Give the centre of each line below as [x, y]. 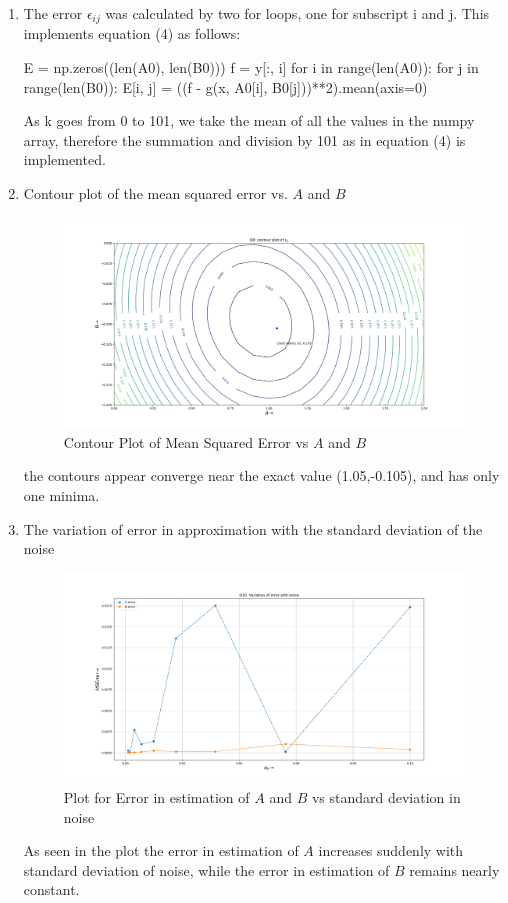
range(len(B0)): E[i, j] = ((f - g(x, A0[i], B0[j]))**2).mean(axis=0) [225, 86]
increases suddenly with [391, 850]
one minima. [61, 495]
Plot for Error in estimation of [156, 797]
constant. [51, 889]
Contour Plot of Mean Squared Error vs [186, 441]
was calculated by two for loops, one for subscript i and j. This [297, 13]
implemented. [64, 159]
